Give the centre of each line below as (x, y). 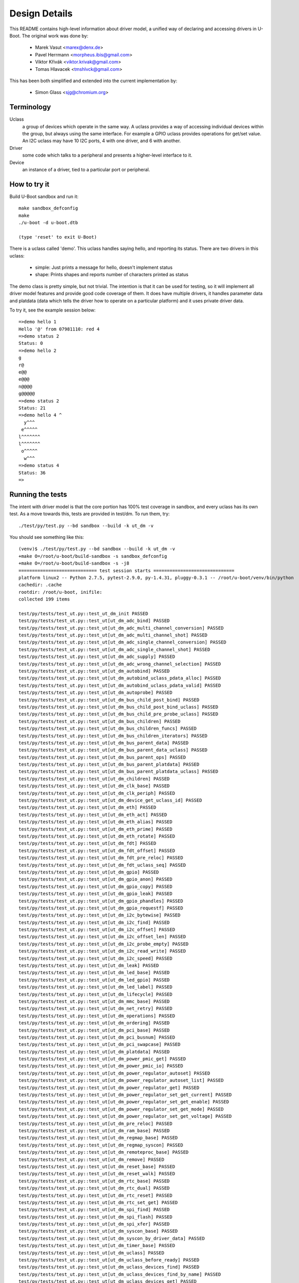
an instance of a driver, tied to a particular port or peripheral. (86, 169)
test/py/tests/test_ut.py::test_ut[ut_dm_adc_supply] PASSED (97, 657)
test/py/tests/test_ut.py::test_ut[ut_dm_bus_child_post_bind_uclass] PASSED (119, 707)
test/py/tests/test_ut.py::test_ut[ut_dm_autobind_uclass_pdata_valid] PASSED (120, 685)
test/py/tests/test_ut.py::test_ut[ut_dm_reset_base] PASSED (97, 1167)
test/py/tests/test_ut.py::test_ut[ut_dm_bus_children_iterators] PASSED (113, 736)
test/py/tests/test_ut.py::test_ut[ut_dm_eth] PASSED (87, 808)
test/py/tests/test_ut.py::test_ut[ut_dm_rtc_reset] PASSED (95, 1195)
